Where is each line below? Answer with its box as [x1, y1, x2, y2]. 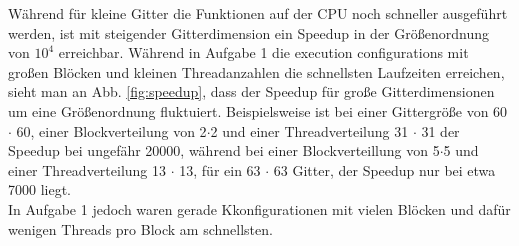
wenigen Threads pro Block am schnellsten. [8, 218, 273, 239]
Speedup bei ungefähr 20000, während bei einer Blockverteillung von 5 [8, 140, 440, 161]
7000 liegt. [8, 179, 71, 200]
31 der [421, 120, 460, 141]
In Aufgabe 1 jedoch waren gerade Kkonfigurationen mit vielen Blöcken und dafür [8, 198, 511, 219]
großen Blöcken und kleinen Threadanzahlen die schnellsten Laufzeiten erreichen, [8, 61, 505, 82]
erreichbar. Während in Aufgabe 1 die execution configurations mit [58, 42, 469, 63]
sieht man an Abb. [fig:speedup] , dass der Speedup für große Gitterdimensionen [8, 81, 495, 102]
